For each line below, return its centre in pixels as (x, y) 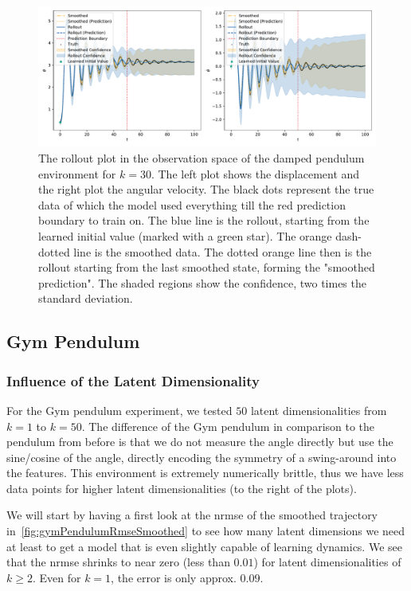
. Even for (57, 577)
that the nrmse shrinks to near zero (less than (118, 562)
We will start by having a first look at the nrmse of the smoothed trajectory (192, 515)
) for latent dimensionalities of (327, 562)
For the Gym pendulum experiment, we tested (119, 410)
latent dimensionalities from (319, 410)
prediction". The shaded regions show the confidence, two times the (202, 282)
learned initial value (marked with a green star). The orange (185, 235)
